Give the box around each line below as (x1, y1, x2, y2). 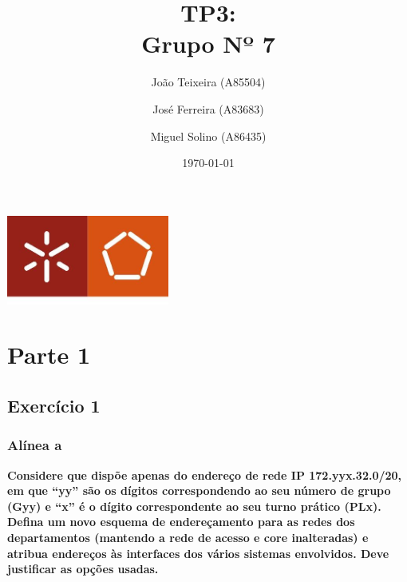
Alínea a (7, 435, 62, 455)
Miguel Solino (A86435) (150, 127, 267, 144)
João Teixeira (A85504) (151, 74, 266, 90)
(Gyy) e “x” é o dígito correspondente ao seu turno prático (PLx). (7, 497, 381, 514)
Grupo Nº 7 (141, 27, 275, 60)
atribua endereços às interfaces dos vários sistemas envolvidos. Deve (7, 544, 389, 561)
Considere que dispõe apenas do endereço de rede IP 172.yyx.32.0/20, (7, 466, 402, 483)
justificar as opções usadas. (7, 560, 159, 577)
